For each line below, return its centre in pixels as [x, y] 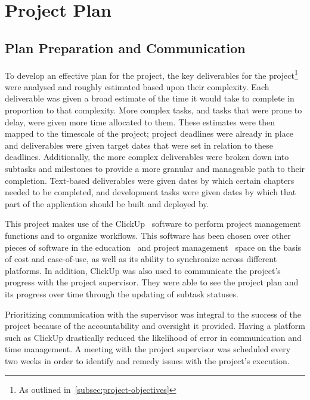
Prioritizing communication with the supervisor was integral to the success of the [153, 314]
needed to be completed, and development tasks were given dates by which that [151, 192]
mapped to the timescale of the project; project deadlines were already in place [149, 133]
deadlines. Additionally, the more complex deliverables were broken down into [147, 157]
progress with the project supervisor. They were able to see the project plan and [152, 282]
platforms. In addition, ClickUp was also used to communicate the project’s [143, 270]
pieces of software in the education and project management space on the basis [153, 247]
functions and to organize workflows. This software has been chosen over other [148, 235]
